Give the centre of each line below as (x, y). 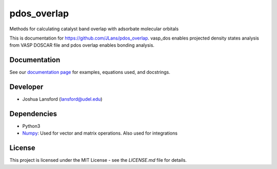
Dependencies (33, 114)
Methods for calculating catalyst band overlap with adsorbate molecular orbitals (94, 29)
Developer (26, 87)
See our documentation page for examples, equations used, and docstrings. (90, 72)
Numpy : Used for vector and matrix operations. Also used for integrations (100, 133)
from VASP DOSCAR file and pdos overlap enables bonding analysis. (82, 45)
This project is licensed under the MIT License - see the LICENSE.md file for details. (98, 160)
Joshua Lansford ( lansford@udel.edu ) (62, 99)
